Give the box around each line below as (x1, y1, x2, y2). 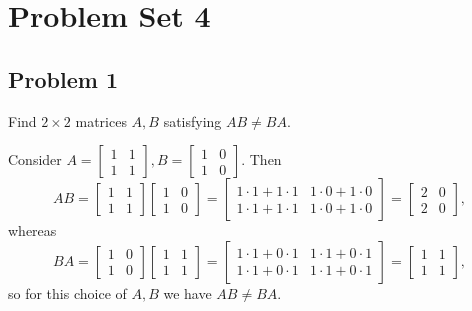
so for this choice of (8, 282, 127, 303)
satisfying (163, 110, 222, 131)
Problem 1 (8, 63, 118, 94)
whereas (8, 220, 57, 241)
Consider (8, 149, 62, 170)
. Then (241, 149, 282, 170)
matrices (75, 110, 127, 131)
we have (163, 282, 212, 303)
